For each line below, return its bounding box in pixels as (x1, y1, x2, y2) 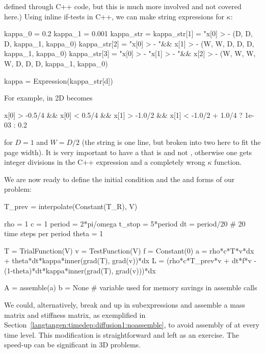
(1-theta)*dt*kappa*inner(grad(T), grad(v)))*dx (4, 265, 156, 275)
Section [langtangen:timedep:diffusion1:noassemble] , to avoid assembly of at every (4, 319, 259, 330)
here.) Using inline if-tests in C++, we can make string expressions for (4, 11, 224, 21)
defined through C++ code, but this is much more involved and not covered (4, 1, 242, 11)
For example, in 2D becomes (4, 92, 93, 103)
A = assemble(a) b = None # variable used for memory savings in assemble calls (4, 282, 257, 293)
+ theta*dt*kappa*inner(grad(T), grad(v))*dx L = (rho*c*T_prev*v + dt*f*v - (4, 255, 257, 266)
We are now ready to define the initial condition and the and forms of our (4, 173, 235, 184)
